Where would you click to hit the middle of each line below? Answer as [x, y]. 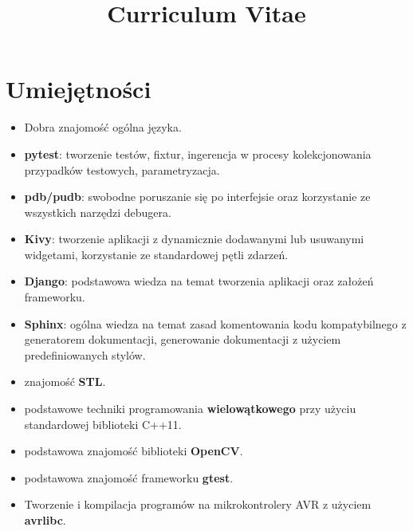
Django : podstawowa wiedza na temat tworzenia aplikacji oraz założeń [199, 281]
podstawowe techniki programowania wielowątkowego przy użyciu [190, 409]
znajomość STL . [65, 382]
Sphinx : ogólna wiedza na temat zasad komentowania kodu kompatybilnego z [215, 323]
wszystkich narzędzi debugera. [98, 212]
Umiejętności [79, 89]
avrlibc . [45, 520]
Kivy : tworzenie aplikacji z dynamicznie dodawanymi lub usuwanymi [194, 239]
